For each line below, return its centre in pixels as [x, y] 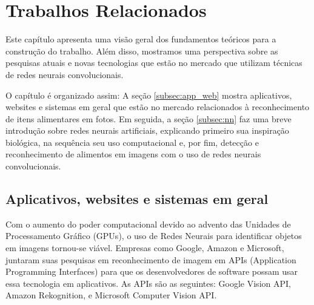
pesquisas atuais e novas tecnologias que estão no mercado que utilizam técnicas [154, 63]
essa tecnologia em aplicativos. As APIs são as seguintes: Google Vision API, [148, 283]
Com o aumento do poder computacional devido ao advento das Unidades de [148, 224]
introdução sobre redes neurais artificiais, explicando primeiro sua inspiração [147, 130]
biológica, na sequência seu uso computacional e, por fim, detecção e [132, 142]
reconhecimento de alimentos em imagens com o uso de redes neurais [133, 154]
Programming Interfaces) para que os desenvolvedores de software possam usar [152, 271]
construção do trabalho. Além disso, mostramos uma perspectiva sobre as [142, 51]
